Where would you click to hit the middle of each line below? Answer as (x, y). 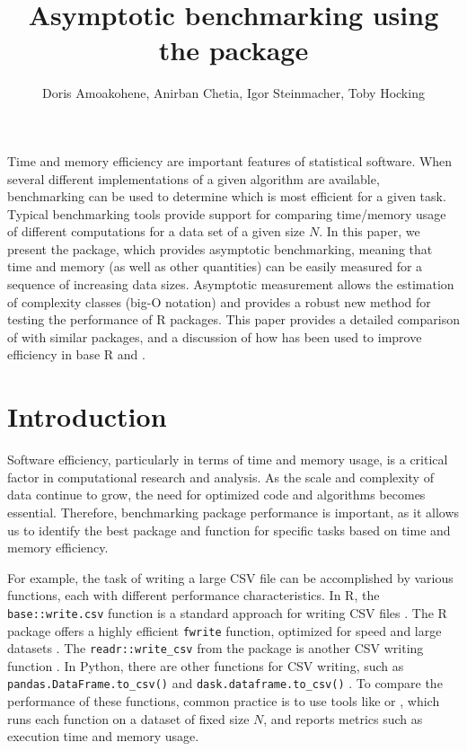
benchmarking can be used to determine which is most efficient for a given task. (227, 196)
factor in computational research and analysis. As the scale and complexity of (220, 477)
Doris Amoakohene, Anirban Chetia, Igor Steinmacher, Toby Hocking (233, 93)
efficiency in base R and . (76, 354)
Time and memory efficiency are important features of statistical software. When (230, 160)
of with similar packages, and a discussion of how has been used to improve (215, 336)
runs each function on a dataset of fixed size (128, 718)
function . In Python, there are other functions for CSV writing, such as (206, 665)
